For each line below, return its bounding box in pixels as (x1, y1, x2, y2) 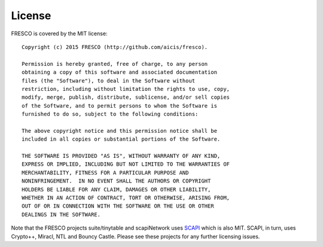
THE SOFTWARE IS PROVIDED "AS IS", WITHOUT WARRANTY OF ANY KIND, (22, 153, 221, 160)
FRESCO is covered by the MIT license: (11, 30, 108, 37)
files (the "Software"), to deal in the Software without (22, 77, 196, 84)
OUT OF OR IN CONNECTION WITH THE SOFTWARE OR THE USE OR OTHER (22, 203, 215, 209)
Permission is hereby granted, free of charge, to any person (22, 60, 208, 67)
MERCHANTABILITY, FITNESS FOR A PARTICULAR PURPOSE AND (22, 169, 189, 176)
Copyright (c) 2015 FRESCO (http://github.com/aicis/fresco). (22, 44, 208, 50)
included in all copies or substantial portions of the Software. (22, 136, 221, 143)
